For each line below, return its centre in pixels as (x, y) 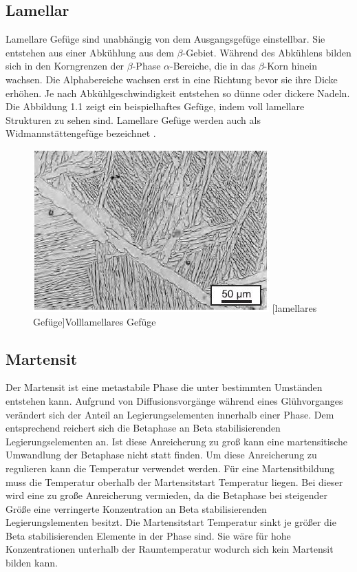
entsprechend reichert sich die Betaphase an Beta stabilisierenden (143, 428)
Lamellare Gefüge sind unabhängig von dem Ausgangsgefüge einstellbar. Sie (165, 39)
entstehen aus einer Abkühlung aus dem (90, 52)
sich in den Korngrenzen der (65, 66)
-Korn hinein (291, 66)
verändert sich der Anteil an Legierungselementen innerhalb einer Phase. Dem (170, 414)
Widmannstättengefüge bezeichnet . (81, 133)
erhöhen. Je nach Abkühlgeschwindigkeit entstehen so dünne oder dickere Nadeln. (178, 93)
